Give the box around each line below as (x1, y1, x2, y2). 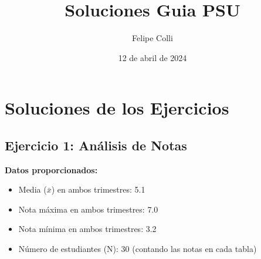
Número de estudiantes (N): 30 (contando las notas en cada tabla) (18, 243, 257, 255)
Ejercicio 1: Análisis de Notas (5, 136, 187, 154)
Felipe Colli (132, 32, 173, 44)
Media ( (18, 183, 47, 196)
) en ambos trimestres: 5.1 (51, 183, 145, 196)
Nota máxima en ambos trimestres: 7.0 (18, 203, 158, 215)
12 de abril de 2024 (118, 51, 187, 63)
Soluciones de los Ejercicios (5, 96, 229, 120)
